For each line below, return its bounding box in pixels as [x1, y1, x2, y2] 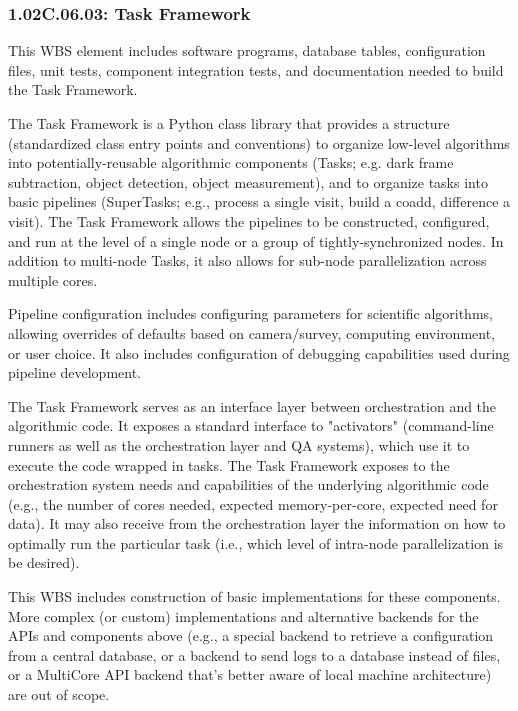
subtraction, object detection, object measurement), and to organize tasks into [8, 171, 488, 192]
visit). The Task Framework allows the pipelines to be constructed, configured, [8, 210, 490, 231]
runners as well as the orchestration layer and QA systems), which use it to [8, 434, 470, 455]
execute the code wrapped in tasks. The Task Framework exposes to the [8, 454, 450, 475]
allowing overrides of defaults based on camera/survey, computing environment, [8, 322, 496, 343]
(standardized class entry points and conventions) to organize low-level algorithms [8, 132, 510, 153]
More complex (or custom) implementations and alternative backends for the [8, 605, 479, 626]
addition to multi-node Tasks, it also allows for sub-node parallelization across [8, 250, 487, 271]
